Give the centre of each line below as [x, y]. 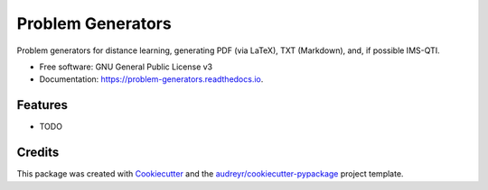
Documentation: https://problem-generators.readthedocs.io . [151, 79]
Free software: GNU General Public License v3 [126, 67]
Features [42, 105]
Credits [38, 153]
